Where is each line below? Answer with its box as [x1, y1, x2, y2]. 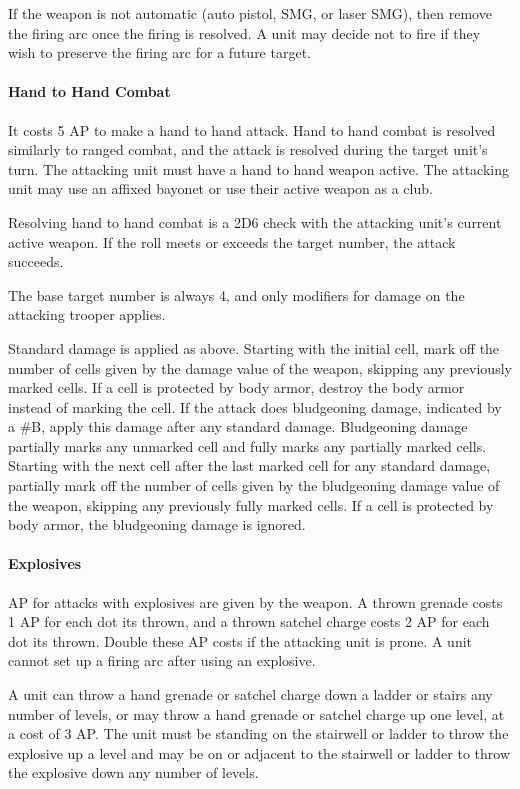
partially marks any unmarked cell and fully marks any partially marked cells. [8, 435, 487, 456]
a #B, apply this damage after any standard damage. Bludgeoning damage [8, 416, 468, 437]
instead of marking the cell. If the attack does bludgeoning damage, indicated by [8, 396, 502, 417]
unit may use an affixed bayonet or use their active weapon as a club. [8, 178, 433, 199]
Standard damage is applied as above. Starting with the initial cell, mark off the [8, 337, 500, 358]
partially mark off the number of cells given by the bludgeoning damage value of [8, 475, 500, 496]
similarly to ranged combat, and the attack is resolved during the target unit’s [8, 139, 488, 160]
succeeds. [8, 251, 64, 272]
